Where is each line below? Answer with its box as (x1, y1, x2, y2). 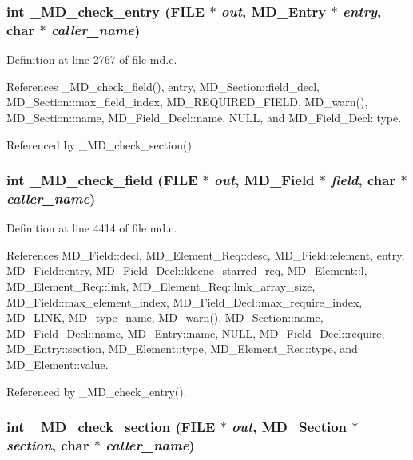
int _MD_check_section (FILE (6, 417, 216, 437)
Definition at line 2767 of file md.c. (6, 51, 177, 68)
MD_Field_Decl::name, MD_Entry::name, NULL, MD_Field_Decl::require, (6, 324, 385, 341)
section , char (6, 435, 89, 455)
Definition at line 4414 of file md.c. (6, 220, 177, 236)
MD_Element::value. (6, 356, 109, 372)
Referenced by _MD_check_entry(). (6, 383, 187, 399)
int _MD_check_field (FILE (6, 170, 198, 190)
